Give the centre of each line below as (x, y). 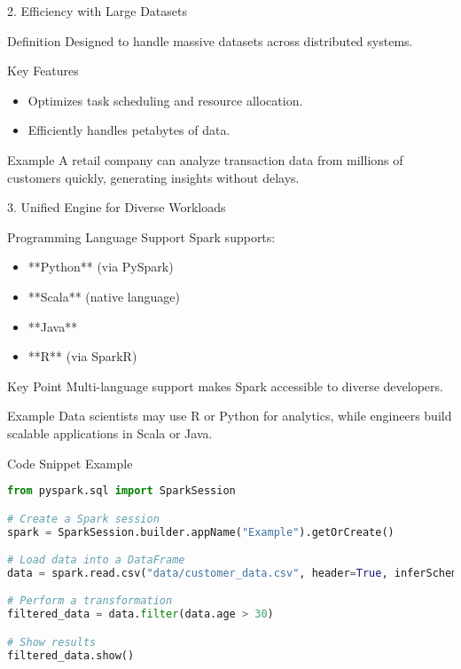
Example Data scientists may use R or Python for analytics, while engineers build (230, 416)
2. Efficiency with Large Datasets (97, 11)
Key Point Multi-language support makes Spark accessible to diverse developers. (225, 386)
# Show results (52, 642)
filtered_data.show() (71, 655)
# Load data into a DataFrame (96, 560)
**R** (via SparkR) (82, 356)
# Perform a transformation (90, 601)
